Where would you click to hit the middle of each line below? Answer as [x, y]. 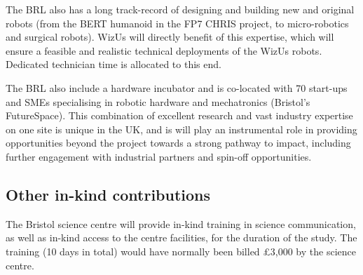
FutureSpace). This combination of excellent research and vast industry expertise [179, 115]
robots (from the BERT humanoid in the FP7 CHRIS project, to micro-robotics [177, 23]
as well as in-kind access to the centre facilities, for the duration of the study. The [181, 237]
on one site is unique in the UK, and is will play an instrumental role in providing [181, 129]
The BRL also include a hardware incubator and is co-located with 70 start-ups [177, 87]
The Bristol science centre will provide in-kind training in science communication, [181, 223]
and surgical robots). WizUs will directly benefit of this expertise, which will [170, 37]
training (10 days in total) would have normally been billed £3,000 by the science [181, 251]
